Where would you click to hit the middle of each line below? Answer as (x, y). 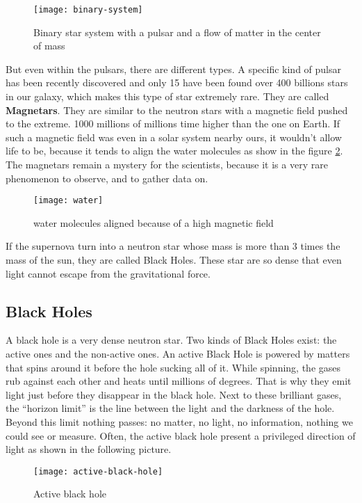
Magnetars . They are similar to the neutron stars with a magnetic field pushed (177, 110)
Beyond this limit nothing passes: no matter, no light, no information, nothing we (179, 421)
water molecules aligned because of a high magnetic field (154, 222)
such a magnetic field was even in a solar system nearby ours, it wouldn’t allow (174, 137)
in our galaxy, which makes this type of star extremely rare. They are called (167, 96)
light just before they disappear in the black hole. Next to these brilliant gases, (174, 394)
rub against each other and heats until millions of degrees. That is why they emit (179, 381)
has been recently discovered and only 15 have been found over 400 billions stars (177, 82)
